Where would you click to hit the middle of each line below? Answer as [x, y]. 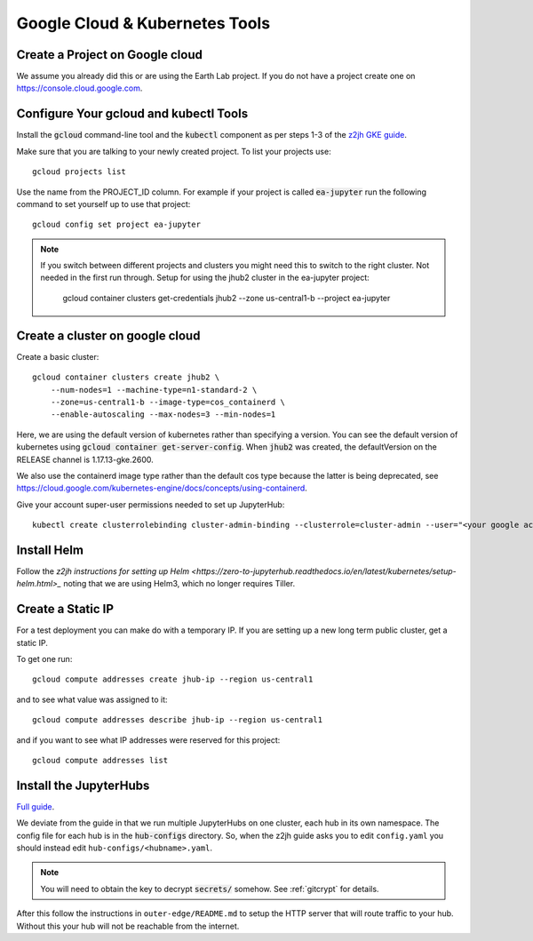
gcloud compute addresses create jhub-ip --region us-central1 [173, 679]
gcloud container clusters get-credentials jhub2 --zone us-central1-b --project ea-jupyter [227, 298]
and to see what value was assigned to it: [92, 699]
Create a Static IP [65, 609]
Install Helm [50, 550]
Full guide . [36, 806]
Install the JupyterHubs [83, 785]
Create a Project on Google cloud [110, 55]
